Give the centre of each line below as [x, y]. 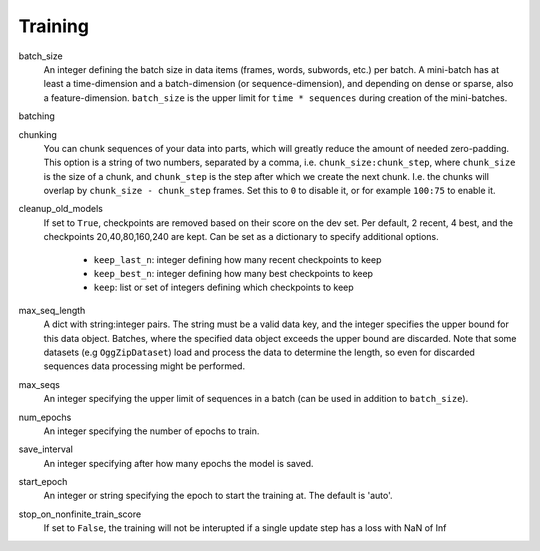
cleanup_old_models [61, 209]
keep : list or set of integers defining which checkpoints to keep [223, 287]
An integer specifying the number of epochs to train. [151, 431]
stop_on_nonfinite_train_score [80, 514]
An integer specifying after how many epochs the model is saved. [178, 463]
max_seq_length [52, 310]
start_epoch [43, 482]
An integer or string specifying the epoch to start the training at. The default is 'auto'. [218, 496]
